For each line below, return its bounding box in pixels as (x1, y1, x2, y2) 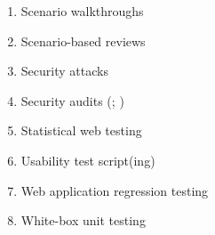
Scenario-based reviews (20, 31, 146, 50)
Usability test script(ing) (20, 150, 155, 169)
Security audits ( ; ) (20, 91, 124, 109)
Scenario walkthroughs (20, 2, 144, 20)
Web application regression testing (20, 181, 209, 199)
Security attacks (20, 61, 108, 80)
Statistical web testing (20, 121, 142, 140)
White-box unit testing (20, 211, 146, 230)
